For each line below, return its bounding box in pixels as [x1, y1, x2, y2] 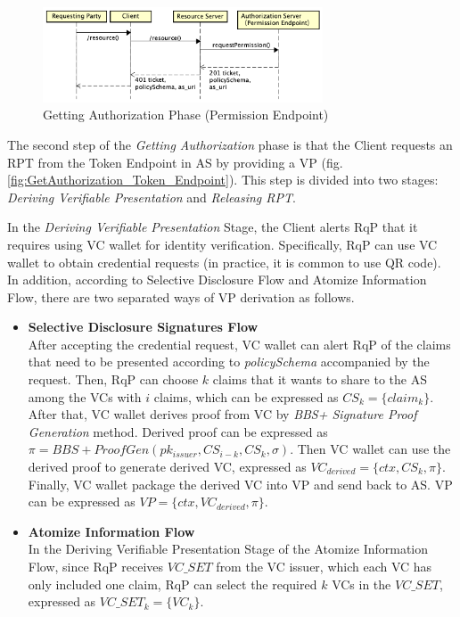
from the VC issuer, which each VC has [216, 557, 432, 575]
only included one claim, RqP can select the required [28, 574, 317, 593]
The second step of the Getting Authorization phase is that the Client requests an [7, 135, 453, 153]
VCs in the [332, 574, 391, 593]
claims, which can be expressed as [153, 387, 339, 406]
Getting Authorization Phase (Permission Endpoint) [43, 105, 329, 124]
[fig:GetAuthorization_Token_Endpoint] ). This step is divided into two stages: [7, 170, 439, 189]
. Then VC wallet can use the [290, 440, 451, 458]
